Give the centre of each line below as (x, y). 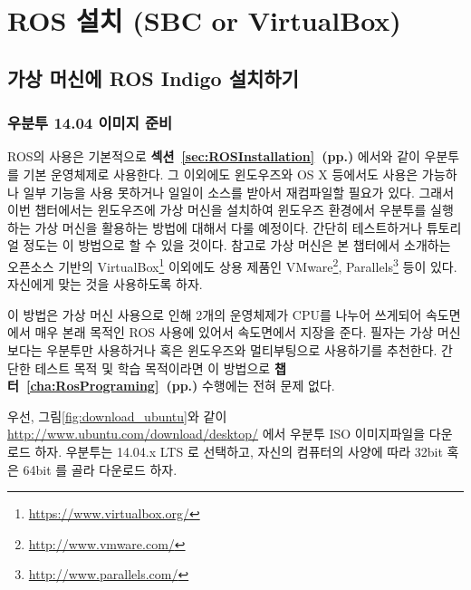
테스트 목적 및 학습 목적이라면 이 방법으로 (153, 368)
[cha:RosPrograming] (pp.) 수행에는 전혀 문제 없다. (180, 386)
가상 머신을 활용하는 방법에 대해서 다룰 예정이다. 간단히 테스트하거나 (229, 227)
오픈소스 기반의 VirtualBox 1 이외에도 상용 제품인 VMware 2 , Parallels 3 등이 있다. (232, 265)
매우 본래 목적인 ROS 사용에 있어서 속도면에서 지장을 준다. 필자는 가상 (234, 332)
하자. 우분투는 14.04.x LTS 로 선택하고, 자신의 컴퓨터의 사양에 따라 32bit (239, 451)
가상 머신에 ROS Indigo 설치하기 (153, 77)
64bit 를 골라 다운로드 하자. (100, 469)
